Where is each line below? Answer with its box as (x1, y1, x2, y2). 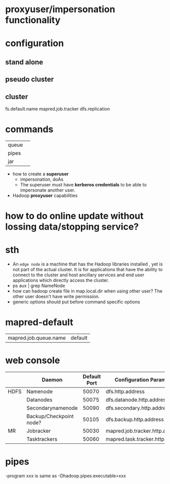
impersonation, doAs (20, 176, 64, 182)
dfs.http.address (105, 388, 145, 395)
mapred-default (5, 316, 73, 328)
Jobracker (26, 427, 51, 434)
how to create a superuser (12, 171, 69, 177)
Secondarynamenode (26, 404, 78, 411)
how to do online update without (5, 210, 144, 222)
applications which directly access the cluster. (12, 277, 109, 283)
